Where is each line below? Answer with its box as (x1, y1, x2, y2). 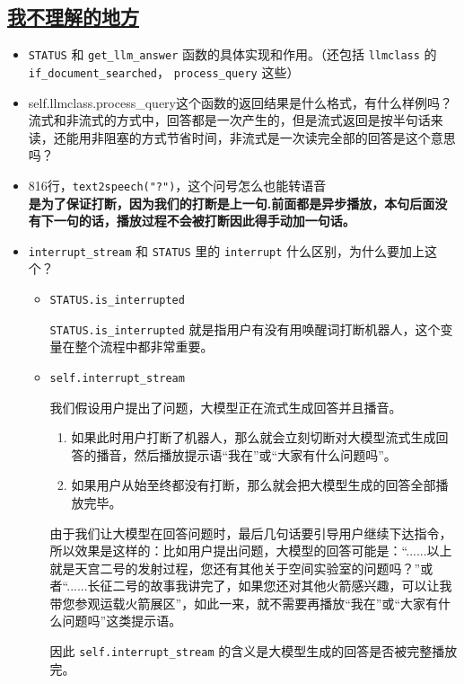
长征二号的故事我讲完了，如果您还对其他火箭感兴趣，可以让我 (87, 576, 452, 595)
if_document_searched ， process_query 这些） (28, 62, 300, 81)
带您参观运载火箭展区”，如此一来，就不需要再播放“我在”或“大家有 (49, 593, 439, 612)
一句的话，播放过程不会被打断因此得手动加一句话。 (53, 211, 355, 230)
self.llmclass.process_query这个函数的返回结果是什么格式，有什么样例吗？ (28, 93, 452, 111)
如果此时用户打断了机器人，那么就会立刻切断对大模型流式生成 (71, 428, 436, 447)
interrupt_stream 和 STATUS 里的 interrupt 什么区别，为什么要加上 (28, 241, 425, 260)
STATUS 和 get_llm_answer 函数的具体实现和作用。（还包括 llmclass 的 (28, 45, 437, 64)
